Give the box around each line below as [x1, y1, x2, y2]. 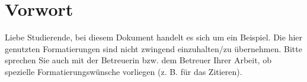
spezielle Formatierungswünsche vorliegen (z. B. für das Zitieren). [5, 65, 242, 77]
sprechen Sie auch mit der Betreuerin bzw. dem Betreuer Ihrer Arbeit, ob [5, 54, 271, 66]
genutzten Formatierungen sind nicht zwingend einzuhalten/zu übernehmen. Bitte [5, 42, 302, 54]
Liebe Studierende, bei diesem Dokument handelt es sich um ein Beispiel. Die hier [5, 31, 303, 43]
